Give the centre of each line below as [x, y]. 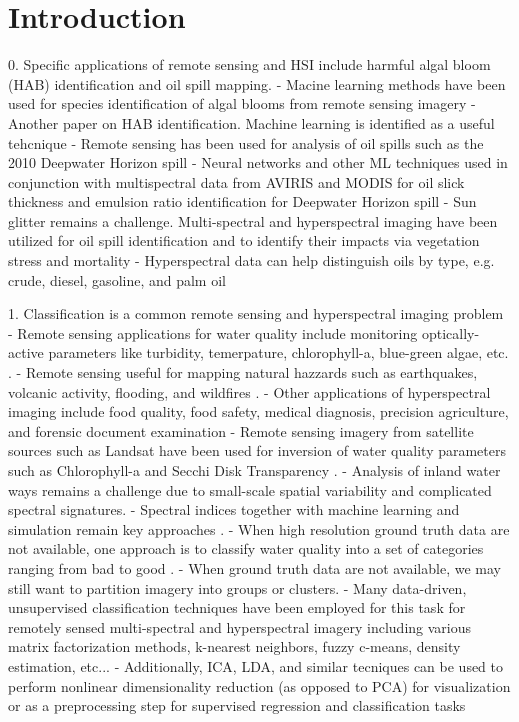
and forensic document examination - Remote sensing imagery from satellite [241, 430]
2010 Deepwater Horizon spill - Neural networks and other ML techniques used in [258, 162]
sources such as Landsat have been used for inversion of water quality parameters [257, 450]
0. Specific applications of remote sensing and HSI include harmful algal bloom [249, 64]
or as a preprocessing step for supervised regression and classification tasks [237, 705]
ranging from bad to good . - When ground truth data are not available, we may [254, 567]
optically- [450, 332]
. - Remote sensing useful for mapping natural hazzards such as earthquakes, [243, 372]
